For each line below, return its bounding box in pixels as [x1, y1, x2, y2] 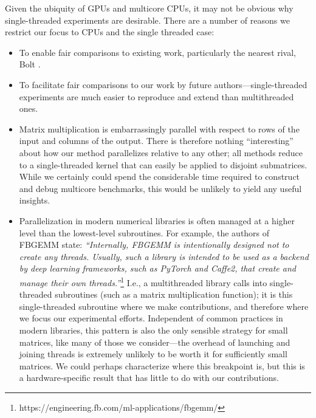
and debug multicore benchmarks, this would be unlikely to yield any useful [19, 182, 302, 194]
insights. [19, 194, 50, 207]
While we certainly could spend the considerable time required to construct [19, 170, 300, 183]
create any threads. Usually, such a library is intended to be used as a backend [19, 250, 309, 262]
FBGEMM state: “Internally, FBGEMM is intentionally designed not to [19, 238, 289, 251]
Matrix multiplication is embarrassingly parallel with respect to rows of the [19, 122, 300, 135]
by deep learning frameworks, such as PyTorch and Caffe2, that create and [19, 262, 296, 275]
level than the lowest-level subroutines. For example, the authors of [19, 226, 270, 239]
